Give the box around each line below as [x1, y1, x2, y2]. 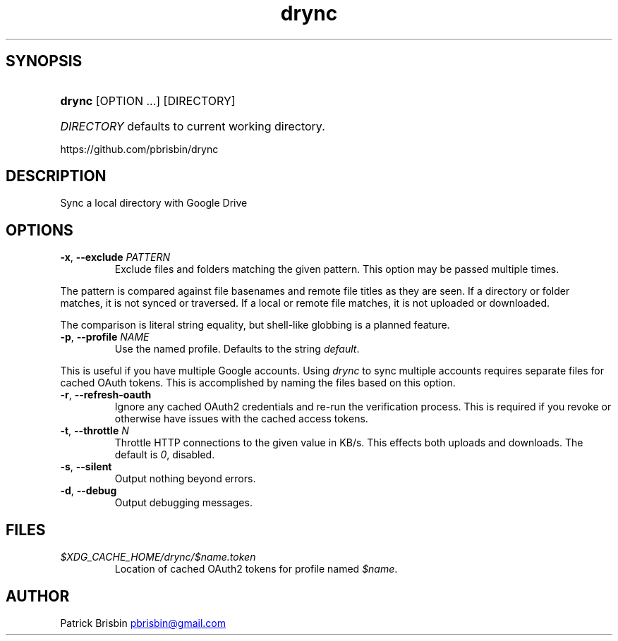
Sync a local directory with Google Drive [60, 197, 248, 209]
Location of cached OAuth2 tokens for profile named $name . [114, 563, 398, 575]
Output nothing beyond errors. [114, 472, 256, 485]
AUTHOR [6, 587, 70, 605]
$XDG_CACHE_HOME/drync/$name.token [60, 551, 256, 563]
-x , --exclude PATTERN [60, 251, 171, 264]
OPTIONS [6, 221, 73, 239]
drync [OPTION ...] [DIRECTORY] [60, 93, 236, 108]
